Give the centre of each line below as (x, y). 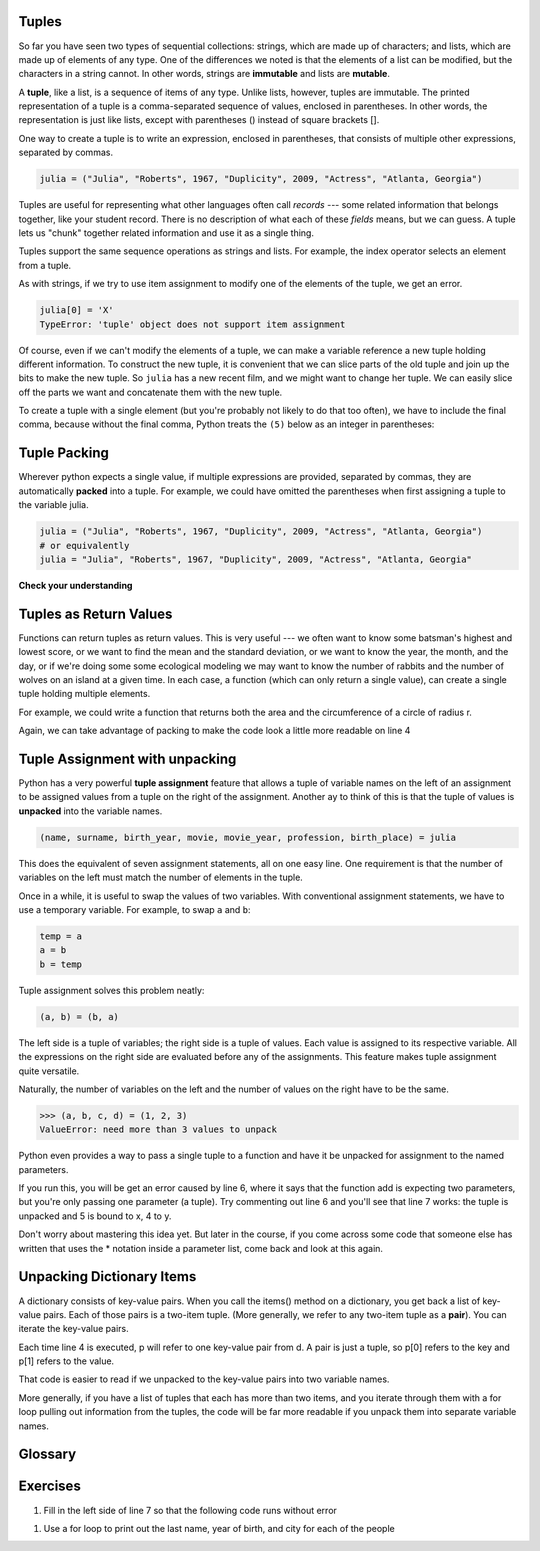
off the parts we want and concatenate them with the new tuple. (150, 392)
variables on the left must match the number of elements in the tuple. (161, 877)
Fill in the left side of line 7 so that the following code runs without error (190, 1510)
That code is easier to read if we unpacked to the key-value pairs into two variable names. (204, 1379)
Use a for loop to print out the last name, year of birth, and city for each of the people (219, 1528)
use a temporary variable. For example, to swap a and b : (134, 909)
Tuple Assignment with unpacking (127, 758)
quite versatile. (49, 1071)
